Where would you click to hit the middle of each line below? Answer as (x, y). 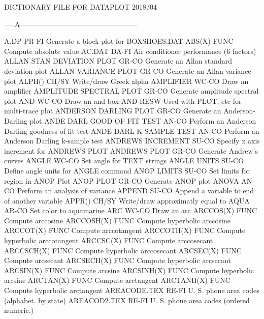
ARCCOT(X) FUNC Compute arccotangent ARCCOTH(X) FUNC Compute (125, 230)
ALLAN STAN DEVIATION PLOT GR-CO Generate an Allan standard (118, 61)
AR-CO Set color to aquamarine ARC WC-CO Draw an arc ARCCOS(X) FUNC (131, 210)
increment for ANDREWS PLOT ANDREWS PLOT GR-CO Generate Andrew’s (131, 150)
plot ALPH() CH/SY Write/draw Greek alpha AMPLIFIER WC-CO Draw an (126, 81)
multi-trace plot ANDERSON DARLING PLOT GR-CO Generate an (113, 111)
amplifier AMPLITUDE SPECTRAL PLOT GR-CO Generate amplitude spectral (131, 91)
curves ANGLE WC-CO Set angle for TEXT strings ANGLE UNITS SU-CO (124, 161)
